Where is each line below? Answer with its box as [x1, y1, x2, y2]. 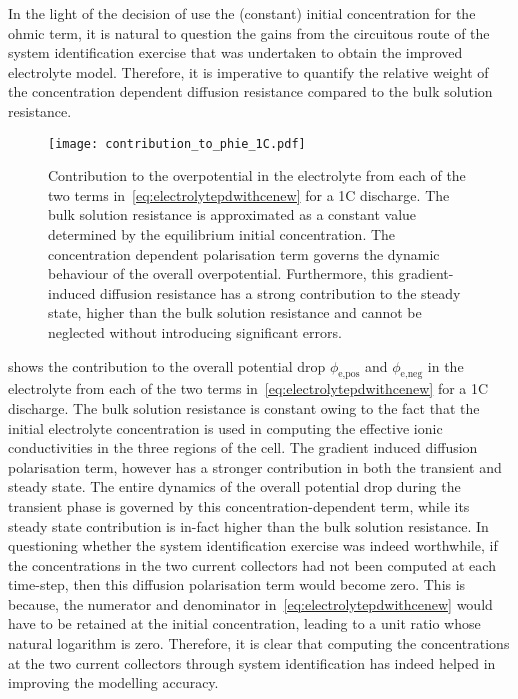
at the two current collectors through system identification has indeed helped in [8, 652, 496, 673]
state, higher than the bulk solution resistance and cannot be [48, 302, 422, 323]
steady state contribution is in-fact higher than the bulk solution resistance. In [8, 515, 489, 536]
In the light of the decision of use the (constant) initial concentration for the [8, 3, 476, 23]
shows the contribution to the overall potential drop [8, 355, 326, 376]
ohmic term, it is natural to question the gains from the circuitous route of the [8, 22, 490, 43]
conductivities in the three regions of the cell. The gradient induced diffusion [8, 437, 478, 458]
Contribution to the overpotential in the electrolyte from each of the [48, 165, 466, 186]
